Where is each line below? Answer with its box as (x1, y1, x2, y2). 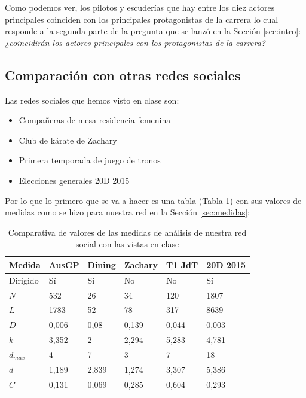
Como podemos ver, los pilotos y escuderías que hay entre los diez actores (5, 1, 275, 13)
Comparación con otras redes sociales (5, 65, 241, 84)
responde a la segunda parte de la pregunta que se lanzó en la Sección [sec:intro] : (5, 25, 301, 37)
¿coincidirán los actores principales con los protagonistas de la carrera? (5, 36, 266, 48)
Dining (87, 258, 116, 271)
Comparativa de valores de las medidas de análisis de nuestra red (8, 226, 247, 238)
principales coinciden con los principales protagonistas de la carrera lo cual (5, 13, 279, 25)
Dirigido (9, 274, 39, 286)
